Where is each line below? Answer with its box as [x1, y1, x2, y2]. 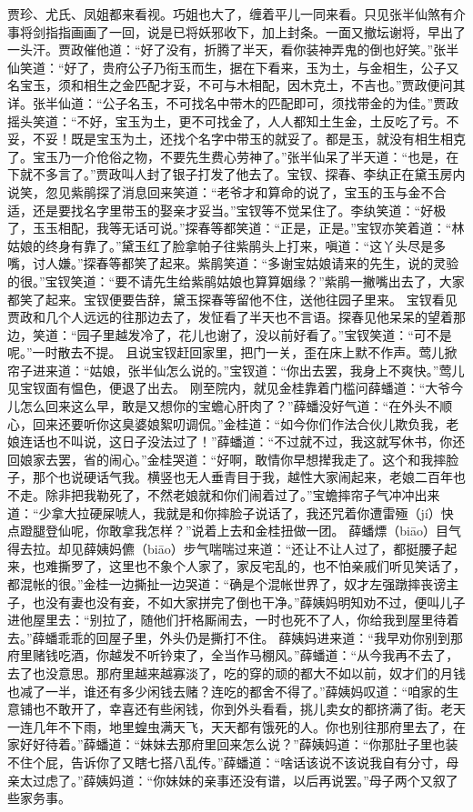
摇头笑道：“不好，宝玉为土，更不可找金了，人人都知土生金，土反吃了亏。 [7, 111, 447, 130]
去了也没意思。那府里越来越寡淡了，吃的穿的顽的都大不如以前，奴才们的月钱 [7, 663, 466, 682]
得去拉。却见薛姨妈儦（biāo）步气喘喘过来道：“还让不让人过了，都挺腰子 [7, 538, 445, 557]
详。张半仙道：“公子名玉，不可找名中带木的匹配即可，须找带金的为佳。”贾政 [7, 93, 459, 112]
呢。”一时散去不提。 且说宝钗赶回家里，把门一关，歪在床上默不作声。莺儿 [7, 343, 445, 362]
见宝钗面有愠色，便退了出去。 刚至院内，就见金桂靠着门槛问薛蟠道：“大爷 [7, 378, 451, 397]
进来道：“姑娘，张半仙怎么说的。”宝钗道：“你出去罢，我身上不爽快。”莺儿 [32, 360, 465, 379]
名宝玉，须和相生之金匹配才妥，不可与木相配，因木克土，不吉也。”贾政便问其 [7, 75, 466, 95]
